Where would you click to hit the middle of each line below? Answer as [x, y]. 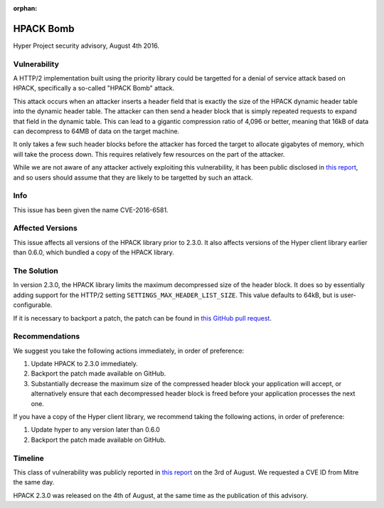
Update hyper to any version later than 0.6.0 [95, 430]
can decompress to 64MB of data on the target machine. [96, 131]
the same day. [34, 482]
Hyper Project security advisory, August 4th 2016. [86, 46]
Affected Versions [45, 228]
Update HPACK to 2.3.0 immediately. [85, 364]
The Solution [36, 271]
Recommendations [47, 336]
